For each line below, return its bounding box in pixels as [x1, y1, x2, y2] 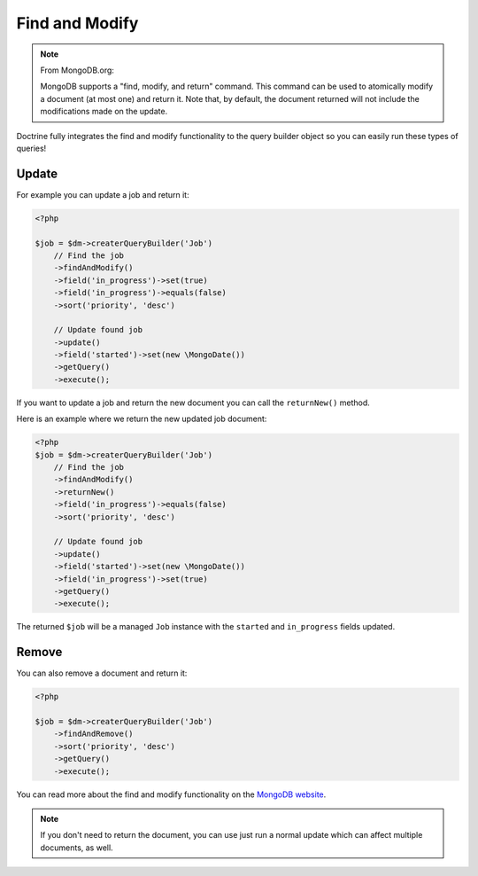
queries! [16, 143, 47, 153]
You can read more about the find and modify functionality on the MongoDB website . [16, 789, 327, 800]
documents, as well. [40, 842, 114, 853]
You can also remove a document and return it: [16, 668, 188, 678]
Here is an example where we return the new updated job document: [16, 413, 267, 425]
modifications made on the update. [40, 106, 168, 117]
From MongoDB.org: [40, 65, 115, 75]
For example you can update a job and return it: [16, 189, 189, 199]
